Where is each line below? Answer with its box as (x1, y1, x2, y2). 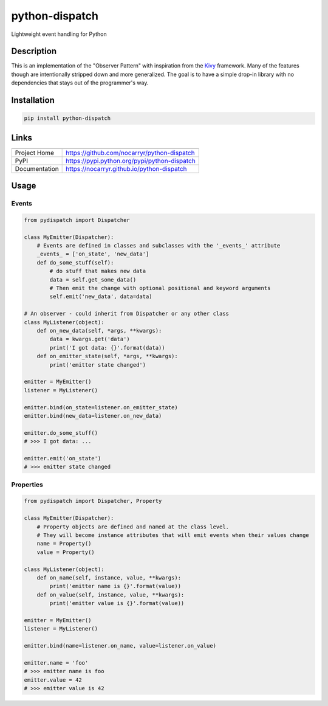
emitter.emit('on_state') (24, 455, 101, 462)
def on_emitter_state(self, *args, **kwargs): (36, 353, 179, 360)
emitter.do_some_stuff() (24, 429, 98, 436)
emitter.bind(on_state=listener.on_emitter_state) (24, 404, 179, 410)
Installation (11, 95, 55, 106)
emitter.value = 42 (24, 676, 82, 684)
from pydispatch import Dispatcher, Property (24, 497, 162, 505)
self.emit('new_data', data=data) (49, 293, 152, 300)
